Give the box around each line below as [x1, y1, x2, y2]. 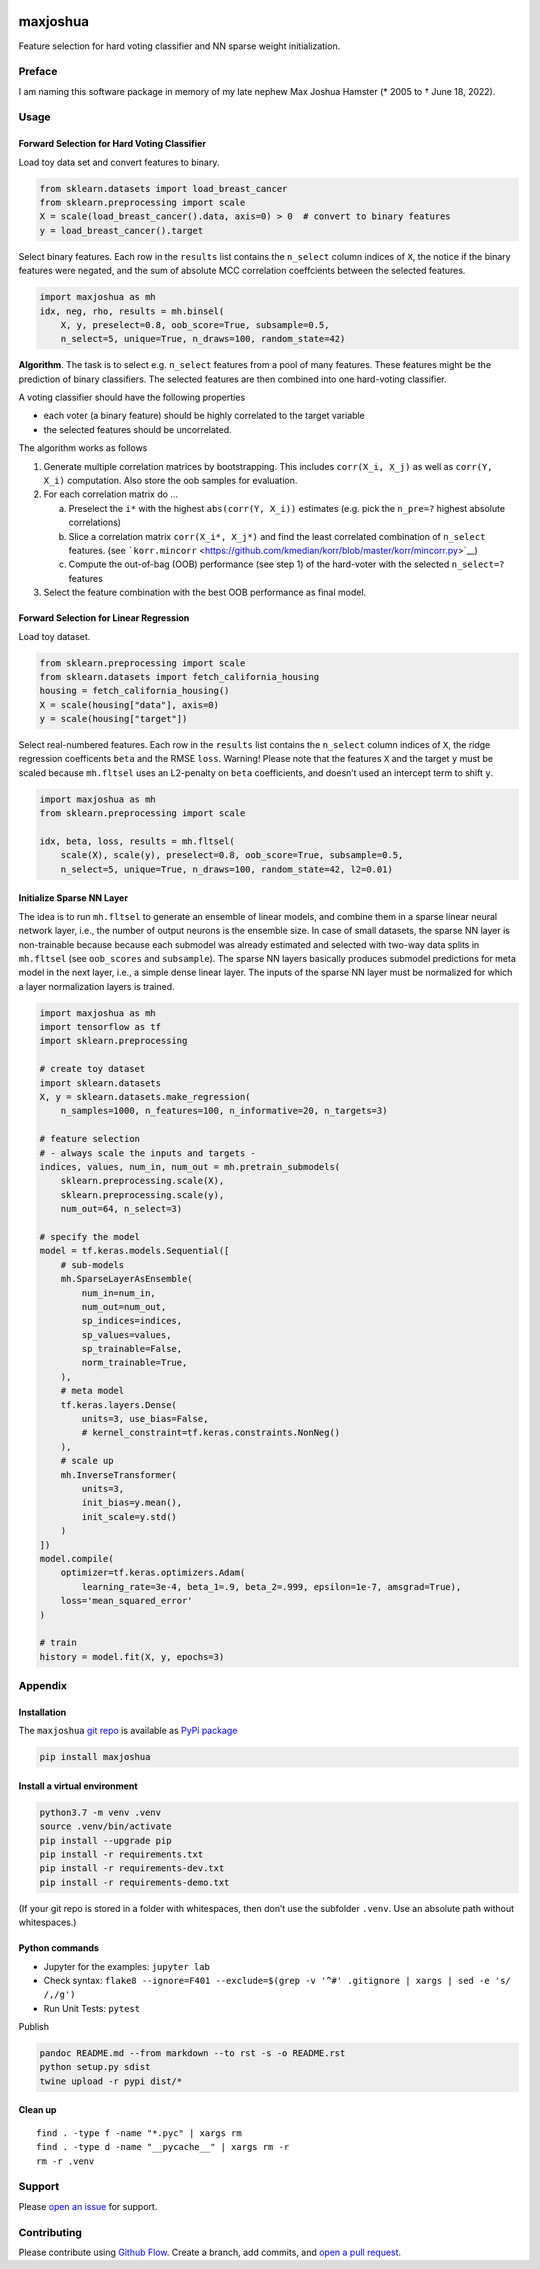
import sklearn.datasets [39, 1077, 162, 1089]
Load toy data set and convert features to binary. [18, 156, 220, 168]
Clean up [18, 2104, 57, 2116]
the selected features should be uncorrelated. [43, 423, 232, 435]
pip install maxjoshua [39, 1751, 151, 1763]
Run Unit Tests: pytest [43, 2002, 140, 2014]
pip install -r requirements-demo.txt [39, 1876, 230, 1888]
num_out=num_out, [81, 1301, 167, 1312]
